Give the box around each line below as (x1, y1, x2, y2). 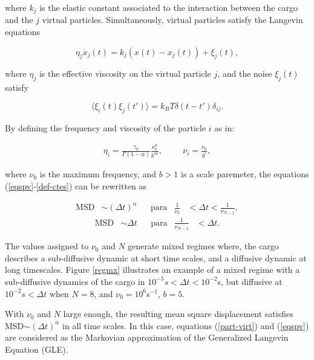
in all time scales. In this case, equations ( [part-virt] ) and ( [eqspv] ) (62, 319, 309, 332)
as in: (214, 121, 235, 134)
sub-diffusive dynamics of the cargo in (5, 275, 145, 287)
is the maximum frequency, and (39, 168, 156, 180)
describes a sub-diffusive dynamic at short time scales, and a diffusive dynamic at (5, 251, 307, 264)
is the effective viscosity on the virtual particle (39, 67, 211, 80)
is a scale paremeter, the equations (180, 168, 309, 180)
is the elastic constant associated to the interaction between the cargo (39, 1, 298, 13)
